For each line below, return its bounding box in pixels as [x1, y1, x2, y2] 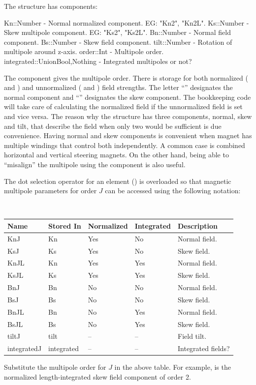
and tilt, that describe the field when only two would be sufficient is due [4, 120, 222, 131]
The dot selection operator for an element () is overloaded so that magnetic [4, 176, 231, 186]
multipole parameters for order [4, 185, 97, 196]
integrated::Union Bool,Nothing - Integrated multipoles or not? [4, 56, 192, 66]
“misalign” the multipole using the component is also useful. [4, 159, 186, 169]
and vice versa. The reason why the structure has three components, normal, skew [4, 111, 252, 121]
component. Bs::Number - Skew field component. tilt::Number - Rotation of [4, 36, 232, 47]
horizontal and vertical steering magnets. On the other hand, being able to [4, 149, 229, 160]
